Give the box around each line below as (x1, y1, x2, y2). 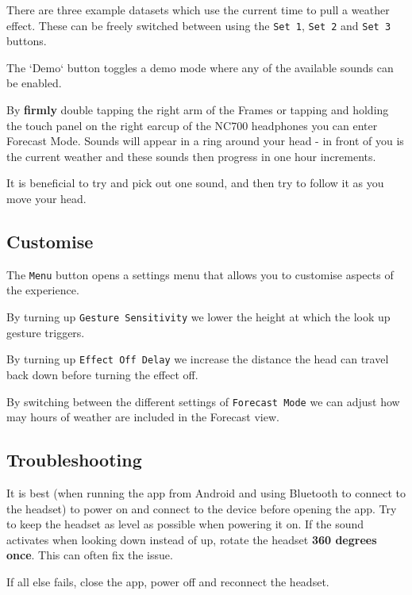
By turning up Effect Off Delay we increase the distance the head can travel (6, 351, 389, 367)
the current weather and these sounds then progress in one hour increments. (6, 148, 376, 164)
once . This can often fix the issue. (6, 547, 173, 563)
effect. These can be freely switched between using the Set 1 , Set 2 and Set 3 (6, 17, 391, 33)
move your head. (6, 190, 87, 206)
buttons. (6, 33, 47, 49)
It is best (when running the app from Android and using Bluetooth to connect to (6, 485, 406, 501)
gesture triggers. (6, 324, 85, 340)
